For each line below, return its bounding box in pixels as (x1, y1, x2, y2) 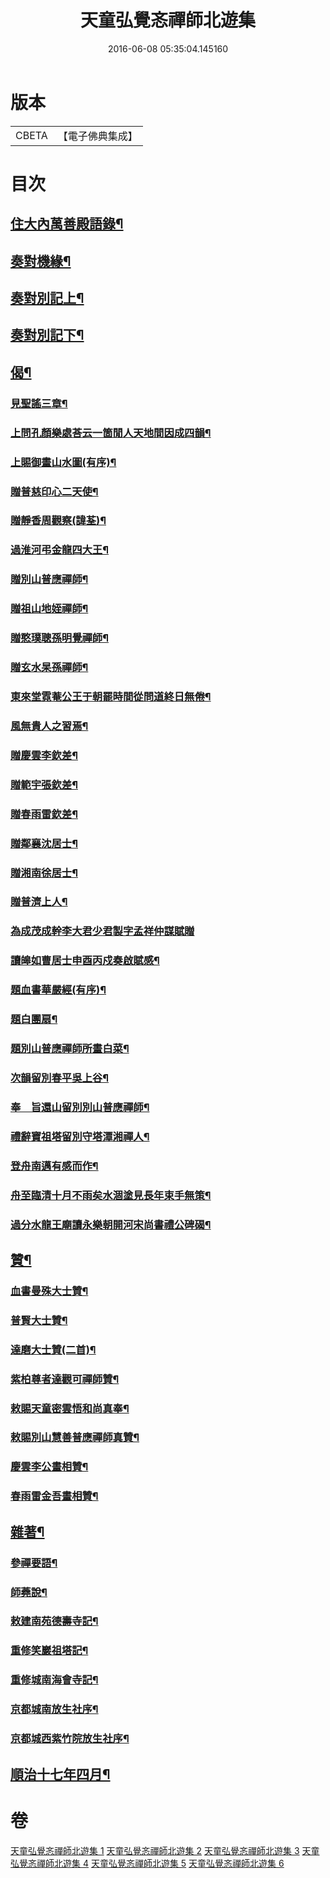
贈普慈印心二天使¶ (10, 484, 99, 498)
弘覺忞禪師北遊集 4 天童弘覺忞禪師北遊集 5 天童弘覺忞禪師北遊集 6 (10, 1857, 285, 1869)
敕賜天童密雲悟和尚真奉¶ (10, 1401, 130, 1415)
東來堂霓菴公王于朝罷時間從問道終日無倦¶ (10, 689, 212, 703)
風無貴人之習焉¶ (10, 719, 89, 733)
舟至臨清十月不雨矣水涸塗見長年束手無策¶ (10, 1188, 212, 1202)
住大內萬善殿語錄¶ (10, 216, 124, 233)
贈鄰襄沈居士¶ (10, 836, 78, 850)
